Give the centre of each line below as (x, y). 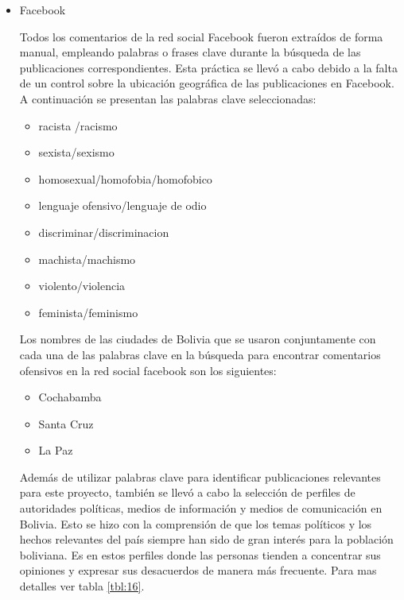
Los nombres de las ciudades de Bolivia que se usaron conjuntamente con (198, 339)
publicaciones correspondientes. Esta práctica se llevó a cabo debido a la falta (208, 67)
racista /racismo (78, 125)
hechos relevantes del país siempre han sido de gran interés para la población (206, 539)
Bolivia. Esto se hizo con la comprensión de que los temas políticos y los (196, 523)
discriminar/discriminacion (104, 232)
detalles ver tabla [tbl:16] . (82, 586)
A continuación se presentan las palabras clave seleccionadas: (168, 98)
